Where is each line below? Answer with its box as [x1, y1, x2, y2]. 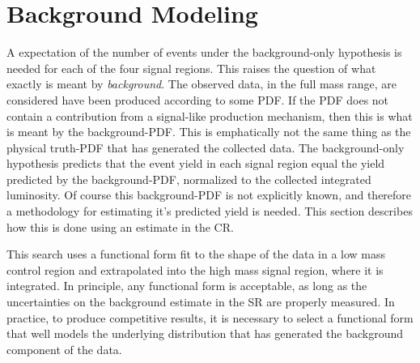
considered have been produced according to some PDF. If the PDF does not [6, 91, 389, 108]
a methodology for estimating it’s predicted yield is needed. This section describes [6, 203, 413, 220]
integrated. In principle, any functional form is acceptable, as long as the [6, 277, 367, 294]
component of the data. [6, 340, 122, 357]
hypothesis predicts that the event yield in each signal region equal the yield [6, 155, 385, 172]
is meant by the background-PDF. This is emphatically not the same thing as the [6, 123, 411, 140]
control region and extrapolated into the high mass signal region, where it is [6, 261, 384, 278]
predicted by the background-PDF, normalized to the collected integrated [6, 170, 371, 187]
